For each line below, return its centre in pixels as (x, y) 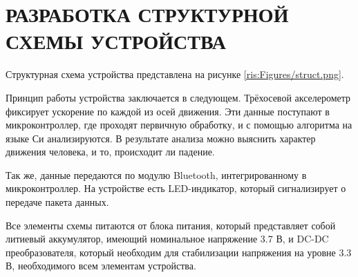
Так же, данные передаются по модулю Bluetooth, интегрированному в (156, 174)
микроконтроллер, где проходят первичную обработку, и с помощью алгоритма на (179, 125)
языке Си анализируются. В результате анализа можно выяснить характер (161, 138)
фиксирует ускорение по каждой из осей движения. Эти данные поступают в (168, 111)
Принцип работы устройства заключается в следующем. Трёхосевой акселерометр (178, 97)
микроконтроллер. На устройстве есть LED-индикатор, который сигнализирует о (176, 188)
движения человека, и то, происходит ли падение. (110, 152)
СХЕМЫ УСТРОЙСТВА (116, 41)
